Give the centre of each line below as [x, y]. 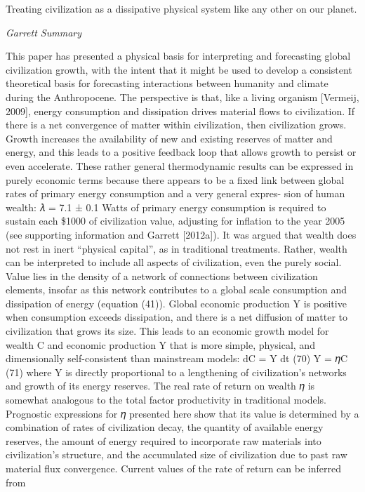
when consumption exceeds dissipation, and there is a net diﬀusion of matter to [177, 317]
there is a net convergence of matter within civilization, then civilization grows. [176, 125]
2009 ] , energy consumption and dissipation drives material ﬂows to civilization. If [180, 111]
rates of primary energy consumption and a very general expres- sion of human [175, 193]
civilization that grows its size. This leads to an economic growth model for [167, 331]
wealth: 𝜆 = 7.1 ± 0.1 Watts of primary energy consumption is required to [166, 207]
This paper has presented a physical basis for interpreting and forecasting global [178, 56]
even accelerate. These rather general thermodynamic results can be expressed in [180, 165]
